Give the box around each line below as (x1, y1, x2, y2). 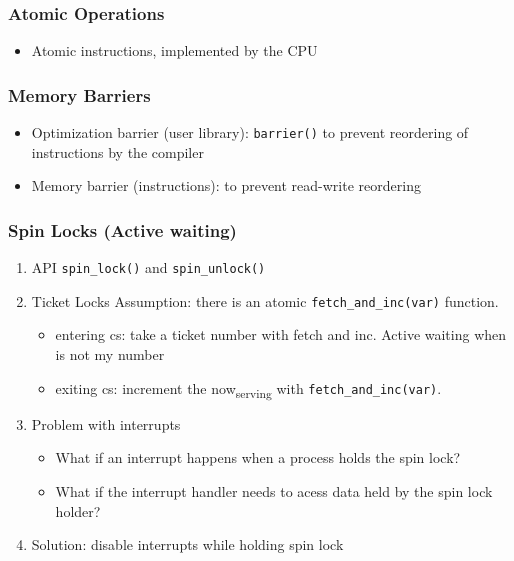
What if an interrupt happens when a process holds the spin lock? (55, 447, 461, 468)
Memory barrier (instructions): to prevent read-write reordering (31, 175, 421, 196)
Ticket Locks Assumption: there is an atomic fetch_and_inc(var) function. (31, 290, 499, 311)
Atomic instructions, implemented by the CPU (31, 40, 318, 61)
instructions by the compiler (31, 141, 204, 162)
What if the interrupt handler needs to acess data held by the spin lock (55, 480, 493, 501)
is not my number (55, 344, 165, 364)
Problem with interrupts (31, 413, 181, 434)
